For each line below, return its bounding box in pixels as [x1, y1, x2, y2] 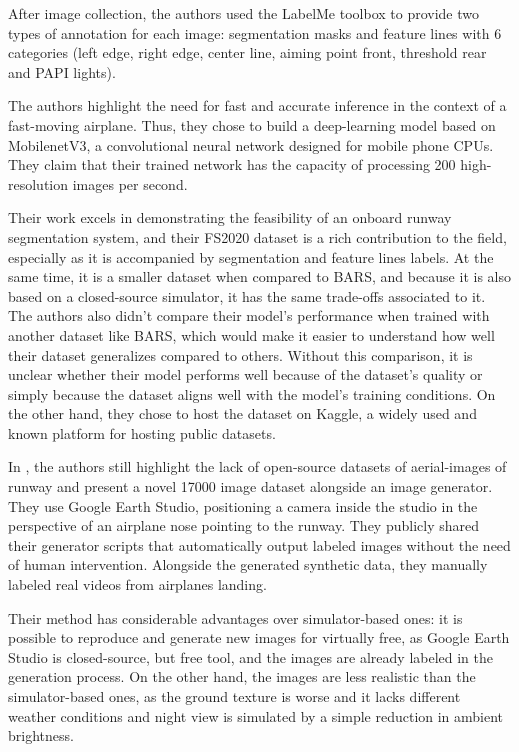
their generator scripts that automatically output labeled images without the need [8, 534, 511, 555]
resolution [8, 173, 69, 194]
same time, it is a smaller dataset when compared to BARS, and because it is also [8, 266, 511, 287]
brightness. [8, 725, 74, 746]
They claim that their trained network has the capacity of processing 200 [8, 154, 456, 175]
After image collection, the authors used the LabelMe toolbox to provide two [8, 3, 480, 23]
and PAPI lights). [8, 61, 116, 82]
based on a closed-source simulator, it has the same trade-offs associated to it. [8, 285, 486, 306]
